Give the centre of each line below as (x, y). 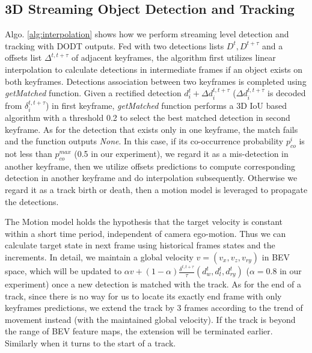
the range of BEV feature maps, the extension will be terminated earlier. (139, 331)
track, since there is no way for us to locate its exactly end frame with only (143, 296)
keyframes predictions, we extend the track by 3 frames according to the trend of (154, 308)
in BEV (276, 256)
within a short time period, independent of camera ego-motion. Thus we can (145, 233)
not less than (29, 153)
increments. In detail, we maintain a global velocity (99, 256)
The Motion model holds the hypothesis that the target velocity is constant (144, 222)
